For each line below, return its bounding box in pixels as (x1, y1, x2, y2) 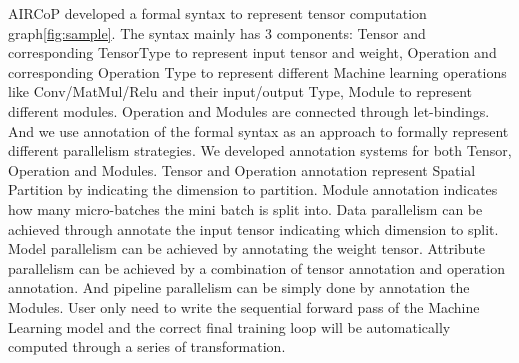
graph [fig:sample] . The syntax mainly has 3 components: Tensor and (8, 22, 426, 43)
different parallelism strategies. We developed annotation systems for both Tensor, (8, 140, 512, 161)
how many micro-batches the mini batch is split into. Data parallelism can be (8, 198, 483, 219)
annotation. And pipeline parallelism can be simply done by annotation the (8, 277, 470, 298)
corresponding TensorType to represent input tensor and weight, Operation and (8, 42, 497, 63)
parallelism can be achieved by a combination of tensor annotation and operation (8, 257, 505, 278)
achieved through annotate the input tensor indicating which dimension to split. (8, 218, 499, 239)
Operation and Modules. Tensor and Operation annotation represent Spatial (8, 159, 476, 180)
